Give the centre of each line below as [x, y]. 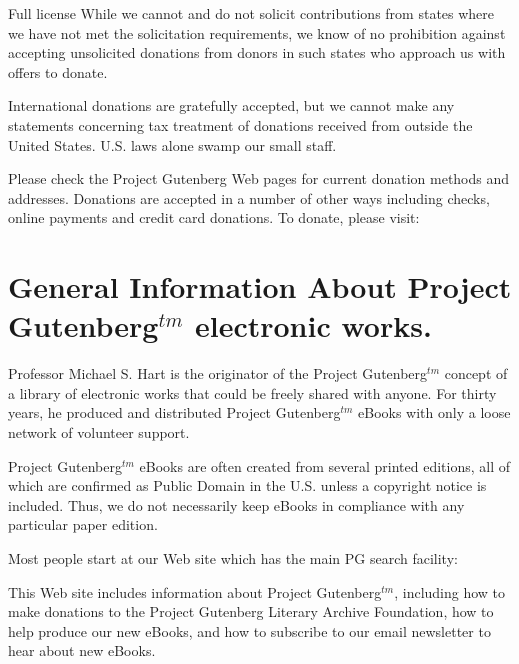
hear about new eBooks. [82, 650]
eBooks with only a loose [434, 412]
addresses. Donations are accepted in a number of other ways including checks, [249, 197]
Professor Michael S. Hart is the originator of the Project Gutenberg [218, 373]
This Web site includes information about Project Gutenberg [195, 591]
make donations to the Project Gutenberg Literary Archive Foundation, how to [251, 611]
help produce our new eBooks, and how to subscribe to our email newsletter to [249, 630]
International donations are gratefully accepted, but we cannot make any [231, 105]
